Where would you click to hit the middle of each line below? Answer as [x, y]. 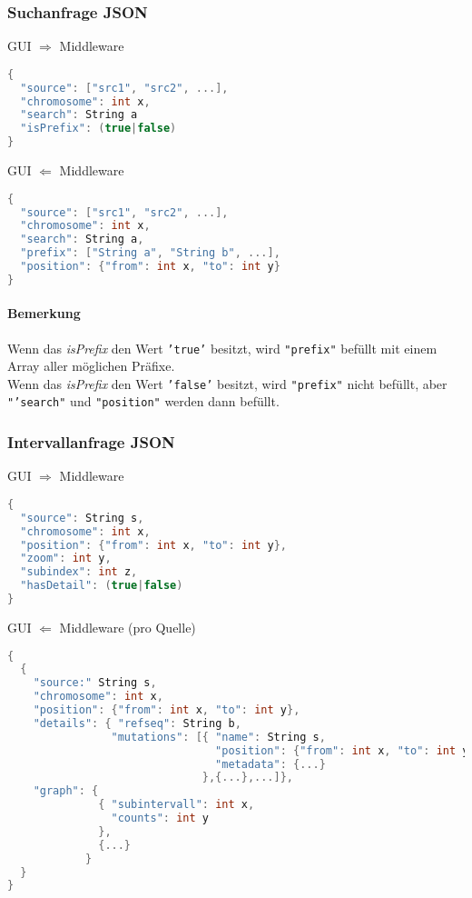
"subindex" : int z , [79, 572]
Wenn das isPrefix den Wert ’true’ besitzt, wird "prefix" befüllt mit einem [222, 348]
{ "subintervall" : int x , [177, 805]
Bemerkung [44, 313]
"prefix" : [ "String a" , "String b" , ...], [150, 253]
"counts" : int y [160, 818]
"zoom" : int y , [66, 559]
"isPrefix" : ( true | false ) [98, 129]
